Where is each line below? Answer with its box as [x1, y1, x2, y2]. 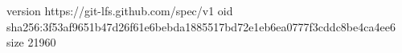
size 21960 [6, 34, 56, 51]
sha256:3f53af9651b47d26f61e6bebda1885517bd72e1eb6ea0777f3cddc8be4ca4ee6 [6, 18, 396, 35]
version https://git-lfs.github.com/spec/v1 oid [6, 2, 233, 18]
